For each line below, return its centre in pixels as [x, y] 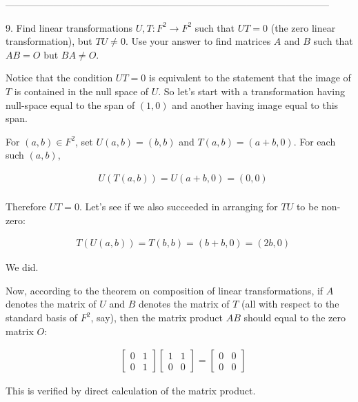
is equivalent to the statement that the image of [250, 78]
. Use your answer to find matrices [198, 41]
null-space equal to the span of [70, 104]
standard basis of [42, 317]
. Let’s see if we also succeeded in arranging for [178, 206]
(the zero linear [303, 27]
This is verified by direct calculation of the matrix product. [131, 391]
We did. [22, 267]
